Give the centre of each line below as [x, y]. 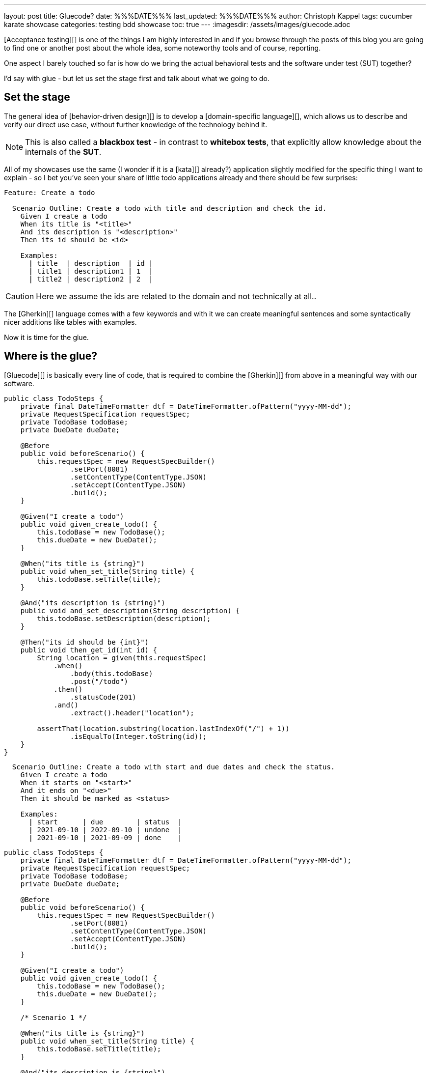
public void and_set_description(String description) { [130, 610]
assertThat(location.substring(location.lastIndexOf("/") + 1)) [163, 728]
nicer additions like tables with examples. [70, 322]
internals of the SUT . [63, 152]
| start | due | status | [105, 822]
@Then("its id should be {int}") [85, 642]
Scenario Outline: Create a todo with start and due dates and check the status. [174, 767]
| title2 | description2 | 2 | [91, 279]
